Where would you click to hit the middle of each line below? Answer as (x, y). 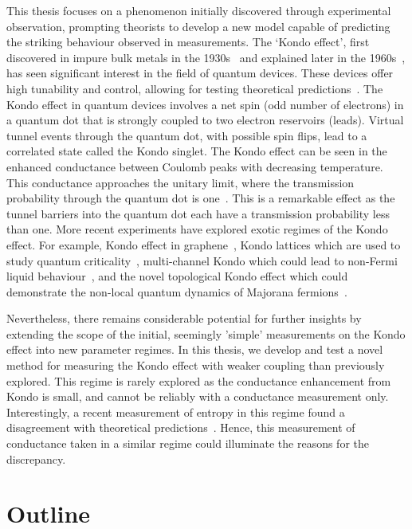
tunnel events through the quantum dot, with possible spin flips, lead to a (187, 135)
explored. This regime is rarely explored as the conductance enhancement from (199, 380)
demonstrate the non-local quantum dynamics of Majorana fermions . (177, 291)
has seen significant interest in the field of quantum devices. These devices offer (200, 73)
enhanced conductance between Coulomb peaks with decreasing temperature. (195, 166)
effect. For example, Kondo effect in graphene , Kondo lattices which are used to (204, 244)
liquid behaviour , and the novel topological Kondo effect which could (177, 276)
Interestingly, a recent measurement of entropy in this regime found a (176, 411)
